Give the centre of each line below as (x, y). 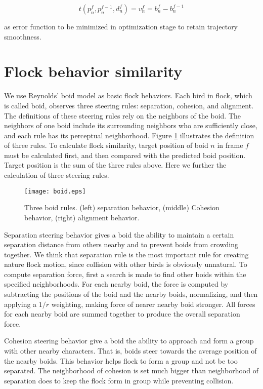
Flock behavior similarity (93, 71)
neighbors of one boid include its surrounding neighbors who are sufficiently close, (131, 125)
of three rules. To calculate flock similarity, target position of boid (106, 145)
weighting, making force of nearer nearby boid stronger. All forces (153, 304)
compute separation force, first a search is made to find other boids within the (125, 274)
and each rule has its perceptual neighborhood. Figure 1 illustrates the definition (129, 135)
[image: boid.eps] (55, 191)
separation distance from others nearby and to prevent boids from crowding (121, 244)
